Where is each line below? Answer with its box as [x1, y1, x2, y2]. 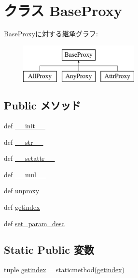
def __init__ [4, 121, 45, 131]
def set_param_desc [4, 218, 65, 228]
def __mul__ [4, 169, 46, 179]
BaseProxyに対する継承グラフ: [4, 29, 98, 39]
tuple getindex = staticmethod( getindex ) [4, 264, 125, 275]
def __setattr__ [4, 153, 55, 163]
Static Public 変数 [4, 242, 94, 257]
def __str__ [4, 137, 43, 147]
